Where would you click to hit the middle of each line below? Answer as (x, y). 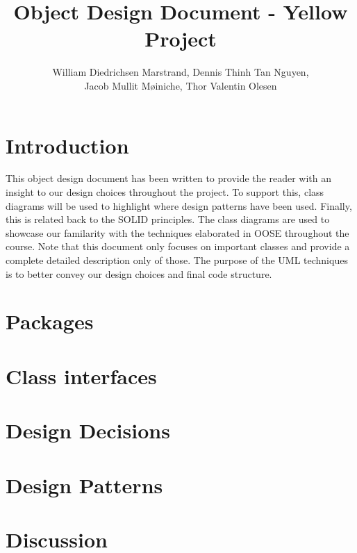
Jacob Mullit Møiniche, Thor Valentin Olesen (181, 85)
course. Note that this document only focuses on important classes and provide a (178, 246)
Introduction (67, 145)
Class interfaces (81, 375)
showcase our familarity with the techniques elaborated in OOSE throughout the (177, 232)
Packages (50, 321)
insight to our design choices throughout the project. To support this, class (165, 192)
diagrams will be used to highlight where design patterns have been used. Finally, (179, 205)
